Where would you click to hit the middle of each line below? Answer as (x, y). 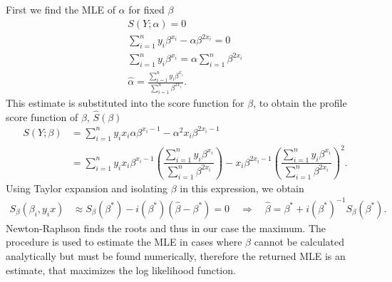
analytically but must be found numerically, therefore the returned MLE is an (176, 256)
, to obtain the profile (300, 102)
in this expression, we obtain (242, 188)
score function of (42, 116)
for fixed (146, 9)
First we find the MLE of (61, 9)
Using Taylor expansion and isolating (87, 188)
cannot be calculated (299, 242)
